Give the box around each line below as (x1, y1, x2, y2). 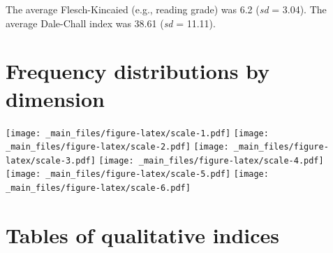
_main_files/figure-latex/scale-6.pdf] (6, 183, 191, 194)
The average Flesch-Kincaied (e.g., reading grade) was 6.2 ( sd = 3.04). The (6, 2, 327, 16)
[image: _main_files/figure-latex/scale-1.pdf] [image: (6, 128, 269, 138)
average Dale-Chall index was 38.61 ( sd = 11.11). (6, 15, 216, 30)
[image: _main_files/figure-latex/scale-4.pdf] (98, 155, 324, 166)
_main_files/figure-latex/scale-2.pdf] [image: (6, 142, 229, 152)
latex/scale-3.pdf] (6, 155, 96, 166)
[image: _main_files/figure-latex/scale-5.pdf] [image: (6, 169, 269, 180)
